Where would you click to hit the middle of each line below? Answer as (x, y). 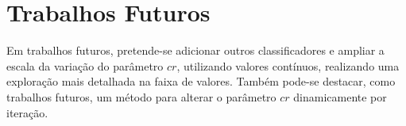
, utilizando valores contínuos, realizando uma (288, 65)
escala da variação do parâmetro (85, 65)
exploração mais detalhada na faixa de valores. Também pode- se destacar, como (201, 81)
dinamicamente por (340, 96)
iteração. (27, 112)
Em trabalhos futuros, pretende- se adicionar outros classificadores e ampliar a (195, 50)
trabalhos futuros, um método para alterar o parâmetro (141, 96)
